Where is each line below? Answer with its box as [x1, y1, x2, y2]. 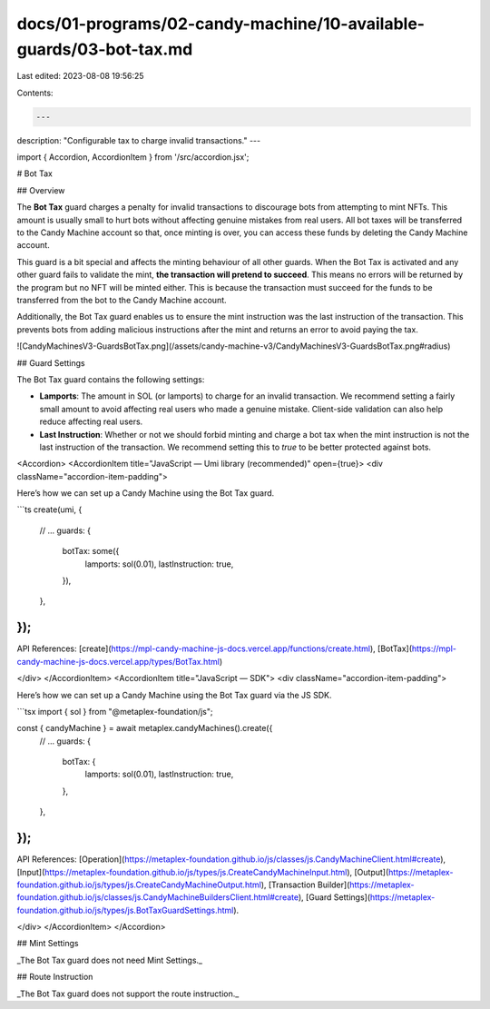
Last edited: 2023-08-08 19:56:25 [16, 71, 144, 82]
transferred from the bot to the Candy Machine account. [16, 295, 227, 305]
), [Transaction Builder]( [260, 879, 350, 890]
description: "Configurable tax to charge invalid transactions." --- [16, 134, 261, 145]
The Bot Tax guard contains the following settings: [16, 373, 205, 385]
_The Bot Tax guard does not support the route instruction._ [16, 988, 240, 999]
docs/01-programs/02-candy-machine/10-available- [16, 14, 426, 34]
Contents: [16, 87, 54, 98]
